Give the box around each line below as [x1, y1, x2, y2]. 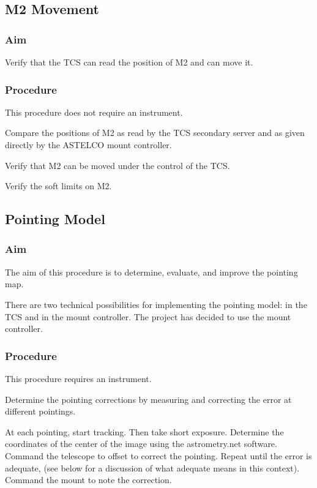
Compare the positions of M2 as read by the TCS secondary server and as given [5, 126, 305, 139]
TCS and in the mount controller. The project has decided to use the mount [5, 310, 291, 323]
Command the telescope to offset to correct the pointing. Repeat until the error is [5, 449, 312, 462]
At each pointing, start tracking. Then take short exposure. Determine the [5, 425, 284, 438]
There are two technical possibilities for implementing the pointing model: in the [5, 298, 307, 310]
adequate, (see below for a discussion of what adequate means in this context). [5, 461, 300, 474]
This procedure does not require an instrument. [5, 105, 183, 118]
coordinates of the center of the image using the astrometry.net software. [5, 437, 277, 450]
